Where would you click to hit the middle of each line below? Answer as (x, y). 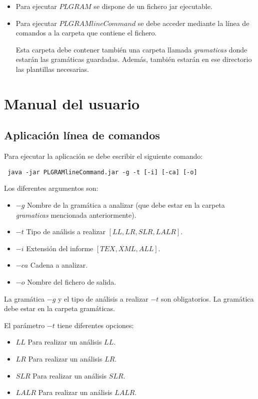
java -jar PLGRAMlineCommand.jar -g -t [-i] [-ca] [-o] (102, 172)
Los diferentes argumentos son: (51, 188)
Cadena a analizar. (59, 265)
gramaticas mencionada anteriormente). (76, 214)
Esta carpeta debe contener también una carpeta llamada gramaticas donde (131, 49)
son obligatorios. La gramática (207, 298)
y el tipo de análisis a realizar (103, 298)
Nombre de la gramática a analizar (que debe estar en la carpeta (126, 204)
